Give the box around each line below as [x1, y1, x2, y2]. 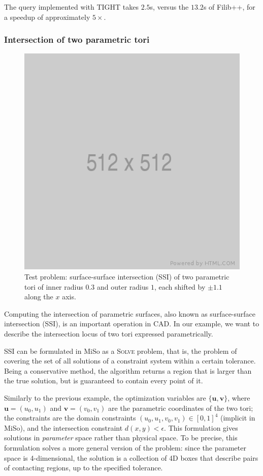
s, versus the [150, 2, 189, 12]
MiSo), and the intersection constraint [4, 422, 123, 433]
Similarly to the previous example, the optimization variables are [4, 392, 206, 403]
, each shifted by [154, 281, 206, 292]
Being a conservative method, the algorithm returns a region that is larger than [4, 365, 252, 376]
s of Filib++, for [203, 2, 255, 12]
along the [24, 291, 53, 302]
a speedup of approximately [4, 11, 90, 22]
